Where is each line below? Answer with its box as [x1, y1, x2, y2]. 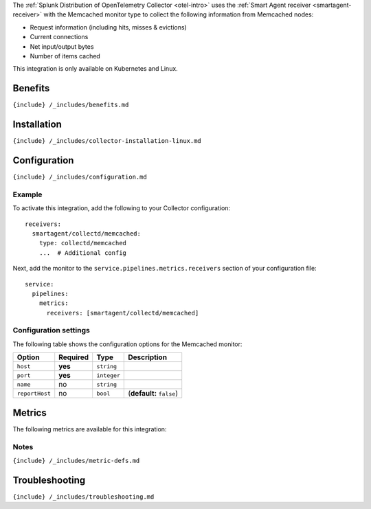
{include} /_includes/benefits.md [12, 101, 129, 109]
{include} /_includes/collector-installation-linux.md [12, 137, 202, 145]
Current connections [30, 33, 89, 41]
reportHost [16, 389, 52, 397]
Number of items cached [30, 52, 101, 60]
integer [96, 372, 120, 379]
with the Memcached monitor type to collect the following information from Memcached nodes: [43, 10, 314, 19]
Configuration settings [12, 326, 91, 335]
